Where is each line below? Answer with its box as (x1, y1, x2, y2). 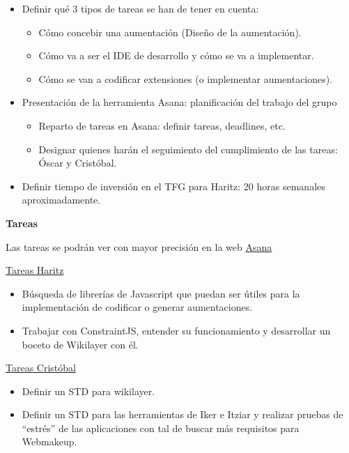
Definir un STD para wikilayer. (22, 383, 155, 398)
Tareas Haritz (6, 263, 64, 277)
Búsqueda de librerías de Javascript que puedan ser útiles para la (22, 286, 300, 300)
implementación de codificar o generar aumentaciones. (22, 300, 253, 314)
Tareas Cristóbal (6, 360, 76, 375)
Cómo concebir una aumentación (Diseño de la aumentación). (38, 24, 302, 39)
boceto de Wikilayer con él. (22, 337, 139, 351)
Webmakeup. (22, 434, 77, 449)
